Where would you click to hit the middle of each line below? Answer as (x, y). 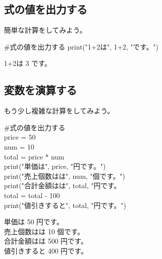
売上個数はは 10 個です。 (44, 231)
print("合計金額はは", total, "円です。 (62, 185)
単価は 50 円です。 (34, 222)
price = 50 (20, 137)
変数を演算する (40, 90)
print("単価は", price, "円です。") (55, 166)
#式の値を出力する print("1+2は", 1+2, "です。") (81, 46)
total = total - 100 (32, 195)
